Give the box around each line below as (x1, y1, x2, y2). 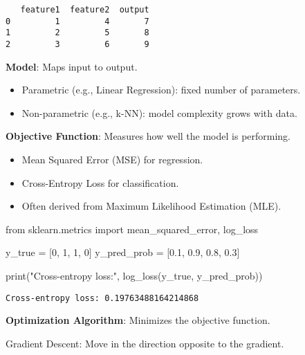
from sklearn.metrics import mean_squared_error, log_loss (6, 221, 259, 236)
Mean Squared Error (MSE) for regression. (21, 152, 203, 166)
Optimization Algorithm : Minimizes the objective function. (6, 313, 270, 327)
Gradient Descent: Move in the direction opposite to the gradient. (6, 336, 284, 350)
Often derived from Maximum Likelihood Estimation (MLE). (21, 199, 281, 213)
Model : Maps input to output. (6, 59, 138, 73)
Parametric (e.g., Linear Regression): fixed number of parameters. (21, 82, 301, 97)
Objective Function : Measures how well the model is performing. (6, 129, 291, 143)
